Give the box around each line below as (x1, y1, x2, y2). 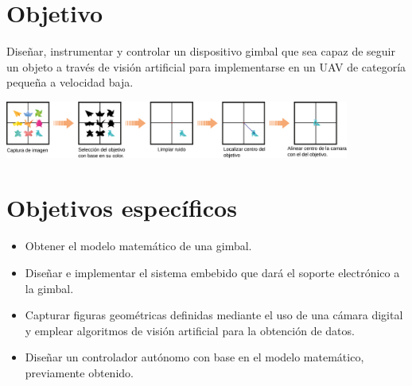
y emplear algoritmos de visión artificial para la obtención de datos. (25, 322, 355, 338)
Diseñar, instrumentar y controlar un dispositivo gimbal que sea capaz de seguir (6, 43, 395, 60)
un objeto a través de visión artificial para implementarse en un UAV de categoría (6, 58, 406, 75)
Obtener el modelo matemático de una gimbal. (25, 237, 252, 254)
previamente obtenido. (25, 364, 134, 380)
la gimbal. (25, 280, 74, 296)
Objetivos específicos (6, 191, 237, 224)
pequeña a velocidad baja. (6, 74, 134, 91)
